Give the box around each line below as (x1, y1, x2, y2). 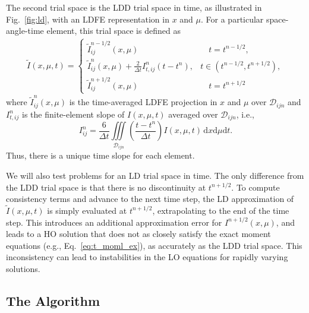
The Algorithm (6, 291, 100, 309)
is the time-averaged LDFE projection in (69, 96, 217, 108)
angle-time (6, 24, 44, 37)
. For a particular (201, 12, 264, 25)
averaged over (168, 108, 218, 120)
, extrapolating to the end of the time (152, 204, 289, 216)
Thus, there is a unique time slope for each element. (6, 149, 195, 162)
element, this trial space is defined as (46, 24, 181, 37)
